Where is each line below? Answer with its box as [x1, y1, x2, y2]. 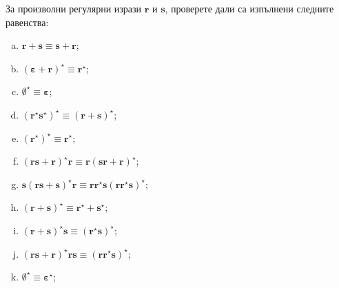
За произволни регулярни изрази [6, 1, 142, 15]
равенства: [6, 14, 49, 29]
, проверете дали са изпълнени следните [165, 1, 334, 15]
